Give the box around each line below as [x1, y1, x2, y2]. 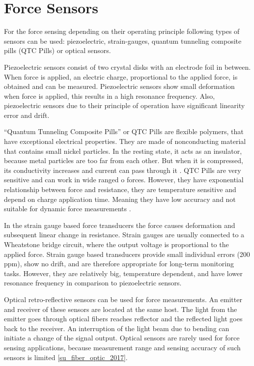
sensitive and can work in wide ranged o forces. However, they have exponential [4, 174, 244, 185]
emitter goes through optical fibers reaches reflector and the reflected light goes [4, 313, 243, 324]
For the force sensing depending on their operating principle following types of [4, 26, 240, 36]
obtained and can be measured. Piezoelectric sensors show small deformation [4, 81, 235, 91]
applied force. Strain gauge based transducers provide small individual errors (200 [4, 249, 250, 259]
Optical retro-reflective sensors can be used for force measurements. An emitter [4, 294, 242, 304]
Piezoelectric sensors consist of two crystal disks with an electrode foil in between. [4, 61, 251, 72]
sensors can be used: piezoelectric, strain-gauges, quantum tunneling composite [4, 35, 242, 46]
